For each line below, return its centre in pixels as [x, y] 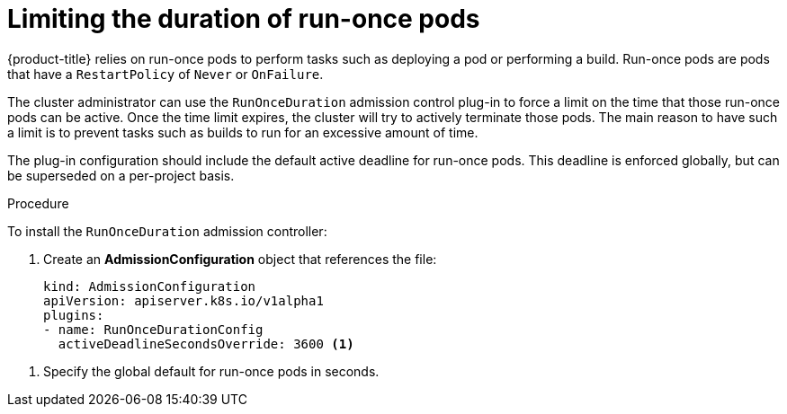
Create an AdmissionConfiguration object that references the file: [240, 259]
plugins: [74, 315]
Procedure [38, 203]
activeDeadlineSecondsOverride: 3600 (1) [206, 344]
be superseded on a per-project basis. [121, 175]
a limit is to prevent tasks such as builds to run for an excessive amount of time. [243, 132]
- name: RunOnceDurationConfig [153, 329]
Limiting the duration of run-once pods [244, 19]
